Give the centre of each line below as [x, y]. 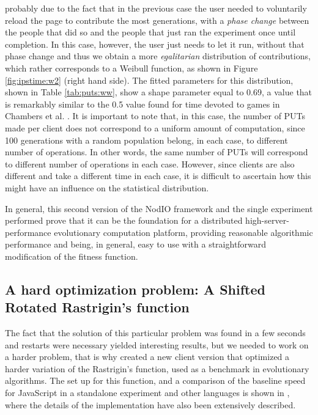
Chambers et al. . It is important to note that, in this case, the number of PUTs [155, 116]
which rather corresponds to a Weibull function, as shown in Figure [131, 68]
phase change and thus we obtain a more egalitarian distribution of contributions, [158, 56]
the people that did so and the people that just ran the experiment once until [150, 32]
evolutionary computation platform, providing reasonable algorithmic [183, 232]
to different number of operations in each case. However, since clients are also [150, 163]
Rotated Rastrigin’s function [97, 307]
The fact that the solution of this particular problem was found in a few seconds [155, 333]
